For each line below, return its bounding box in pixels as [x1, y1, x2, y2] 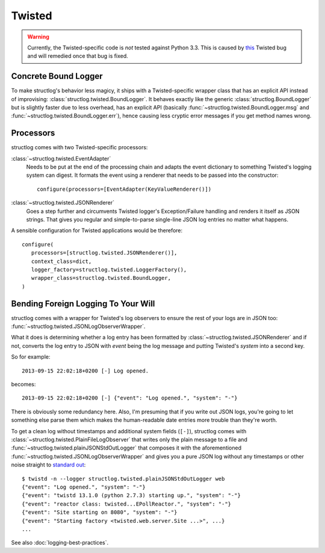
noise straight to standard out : [11, 461, 86, 469]
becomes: [11, 381, 36, 388]
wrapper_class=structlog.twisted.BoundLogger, [31, 274, 172, 282]
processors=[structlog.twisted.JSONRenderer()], [31, 250, 178, 256]
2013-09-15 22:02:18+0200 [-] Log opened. [22, 367, 149, 374]
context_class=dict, [31, 258, 92, 265]
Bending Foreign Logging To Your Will [11, 298, 155, 309]
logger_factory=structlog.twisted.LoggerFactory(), [31, 267, 187, 273]
